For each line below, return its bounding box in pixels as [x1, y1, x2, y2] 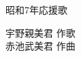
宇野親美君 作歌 [5, 25, 76, 39]
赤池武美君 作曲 [5, 39, 76, 53]
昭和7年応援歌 [5, 3, 67, 16]
